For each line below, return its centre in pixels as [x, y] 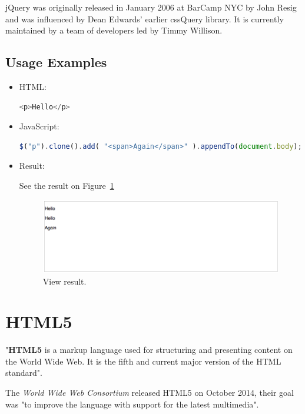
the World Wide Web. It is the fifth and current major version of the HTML [143, 361]
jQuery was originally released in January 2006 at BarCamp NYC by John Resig [151, 7]
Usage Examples [56, 62]
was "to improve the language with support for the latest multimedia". [132, 404]
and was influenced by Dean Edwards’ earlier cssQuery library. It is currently [145, 19]
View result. [64, 281]
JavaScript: [39, 126]
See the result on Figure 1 [67, 185]
